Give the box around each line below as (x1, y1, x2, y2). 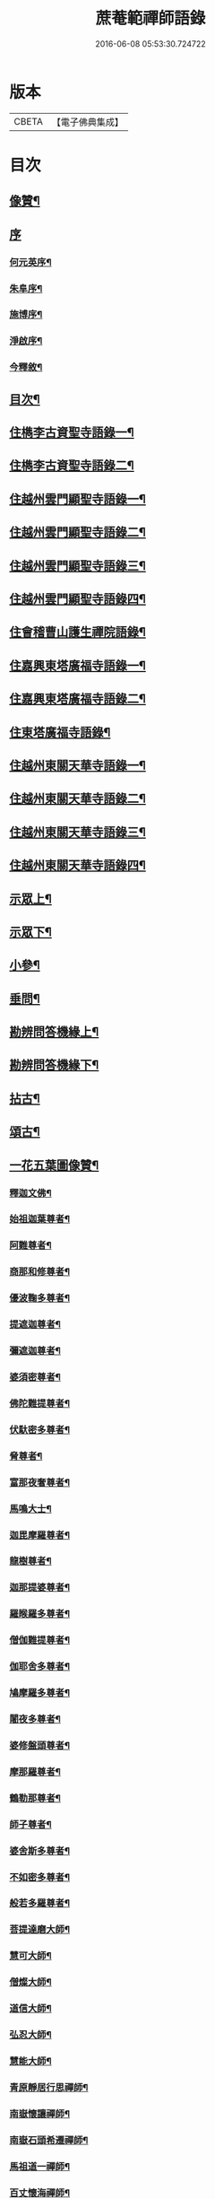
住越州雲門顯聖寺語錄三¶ (9, 558, 146, 573)
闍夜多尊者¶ (9, 1713, 61, 1725)
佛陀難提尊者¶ (9, 1397, 70, 1409)
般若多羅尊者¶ (9, 1897, 70, 1909)
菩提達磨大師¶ (9, 1924, 70, 1936)
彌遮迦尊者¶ (9, 1345, 61, 1357)
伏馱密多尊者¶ (9, 1423, 70, 1435)
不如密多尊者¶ (9, 1871, 70, 1883)
